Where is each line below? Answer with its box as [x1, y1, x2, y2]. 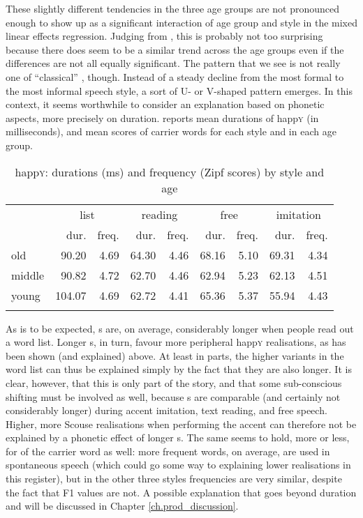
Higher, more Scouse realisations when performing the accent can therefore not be [6, 416, 357, 431]
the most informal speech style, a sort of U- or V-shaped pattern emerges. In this [6, 83, 353, 98]
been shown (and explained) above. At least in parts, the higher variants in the [6, 348, 344, 363]
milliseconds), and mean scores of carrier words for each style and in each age [6, 124, 336, 139]
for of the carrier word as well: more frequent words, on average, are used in [6, 443, 330, 458]
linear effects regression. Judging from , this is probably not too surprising [6, 29, 323, 43]
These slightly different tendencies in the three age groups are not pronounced [6, 1, 340, 15]
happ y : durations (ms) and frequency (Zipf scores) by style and [15, 163, 325, 180]
